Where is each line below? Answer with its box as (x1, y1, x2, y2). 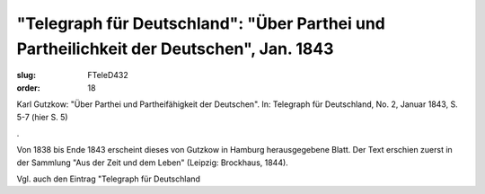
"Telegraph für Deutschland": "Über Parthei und (16, 13, 385, 33)
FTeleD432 (87, 70, 129, 81)
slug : (16, 70, 36, 81)
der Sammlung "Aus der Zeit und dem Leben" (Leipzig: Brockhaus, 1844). (16, 157, 289, 168)
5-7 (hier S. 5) (16, 111, 68, 122)
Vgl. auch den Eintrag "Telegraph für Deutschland (16, 173, 201, 184)
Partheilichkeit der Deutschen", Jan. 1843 (16, 39, 334, 58)
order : (16, 82, 40, 93)
